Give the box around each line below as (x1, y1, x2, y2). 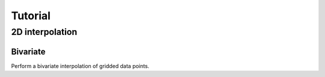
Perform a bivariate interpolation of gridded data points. (11, 62, 150, 69)
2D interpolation (11, 26, 78, 37)
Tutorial (11, 9, 51, 22)
